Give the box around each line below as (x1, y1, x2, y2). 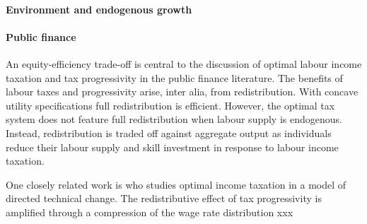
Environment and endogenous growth (6, 1, 192, 16)
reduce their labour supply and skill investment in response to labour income (6, 139, 339, 154)
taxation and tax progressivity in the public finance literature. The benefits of (6, 70, 343, 85)
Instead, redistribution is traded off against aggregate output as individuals (6, 125, 332, 140)
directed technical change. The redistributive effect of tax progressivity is (6, 191, 322, 206)
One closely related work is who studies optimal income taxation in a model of (6, 177, 346, 191)
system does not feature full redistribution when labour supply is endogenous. (6, 112, 342, 126)
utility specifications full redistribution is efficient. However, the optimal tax (6, 98, 335, 112)
